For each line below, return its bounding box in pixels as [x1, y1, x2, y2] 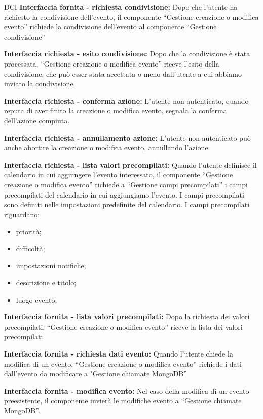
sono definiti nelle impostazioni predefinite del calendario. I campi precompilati [4, 199, 250, 210]
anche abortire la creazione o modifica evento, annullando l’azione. [4, 142, 210, 153]
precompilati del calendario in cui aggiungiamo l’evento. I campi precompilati [4, 189, 244, 200]
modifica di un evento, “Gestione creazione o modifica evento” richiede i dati [4, 358, 242, 369]
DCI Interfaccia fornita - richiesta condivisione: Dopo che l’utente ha [4, 2, 238, 12]
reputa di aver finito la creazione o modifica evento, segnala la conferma [4, 105, 227, 116]
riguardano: [4, 209, 40, 219]
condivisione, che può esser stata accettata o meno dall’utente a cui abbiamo [4, 68, 242, 79]
